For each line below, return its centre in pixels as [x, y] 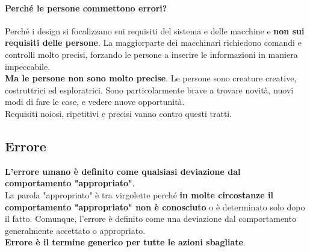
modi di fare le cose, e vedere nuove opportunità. [95, 102]
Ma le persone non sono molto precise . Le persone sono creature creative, [151, 78]
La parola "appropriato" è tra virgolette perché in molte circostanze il [139, 194]
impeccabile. [28, 66]
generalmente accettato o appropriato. [75, 230]
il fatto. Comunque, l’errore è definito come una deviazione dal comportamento [150, 219]
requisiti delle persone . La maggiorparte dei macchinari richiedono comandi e [153, 43]
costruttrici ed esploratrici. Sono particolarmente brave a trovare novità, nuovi [149, 90]
